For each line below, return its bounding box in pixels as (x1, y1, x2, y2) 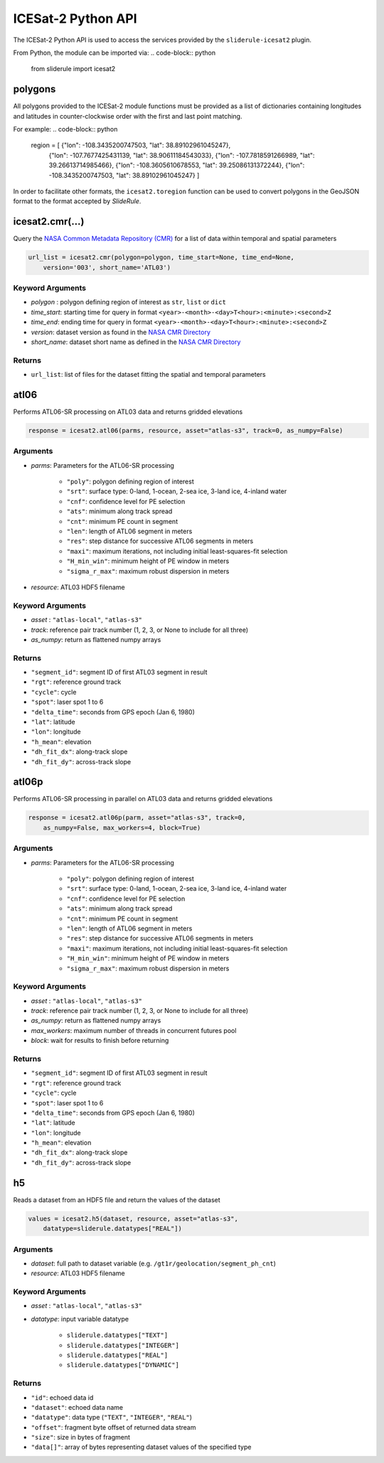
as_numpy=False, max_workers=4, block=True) (43, 823, 201, 832)
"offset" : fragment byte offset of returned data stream (31, 1422, 196, 1432)
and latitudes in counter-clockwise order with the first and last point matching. (13, 112, 242, 120)
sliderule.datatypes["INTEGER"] (66, 1341, 179, 1349)
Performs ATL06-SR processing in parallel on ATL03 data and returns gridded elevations (13, 795, 273, 803)
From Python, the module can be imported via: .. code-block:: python (13, 48, 216, 57)
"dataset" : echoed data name (31, 1403, 124, 1411)
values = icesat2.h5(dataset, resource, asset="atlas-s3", (28, 1214, 238, 1223)
